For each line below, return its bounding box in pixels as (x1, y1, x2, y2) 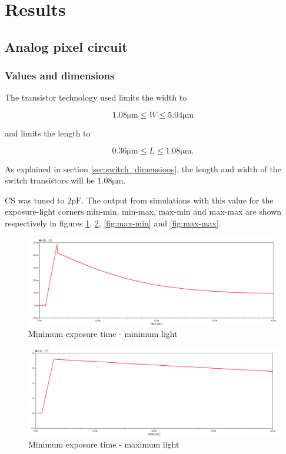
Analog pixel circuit (5, 37, 128, 55)
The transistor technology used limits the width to (5, 91, 187, 104)
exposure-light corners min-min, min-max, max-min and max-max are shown (5, 205, 282, 218)
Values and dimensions (5, 68, 115, 83)
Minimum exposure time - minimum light (28, 328, 178, 340)
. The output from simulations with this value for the (81, 193, 274, 206)
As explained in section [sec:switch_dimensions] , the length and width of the (5, 162, 281, 175)
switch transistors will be (5, 174, 95, 186)
